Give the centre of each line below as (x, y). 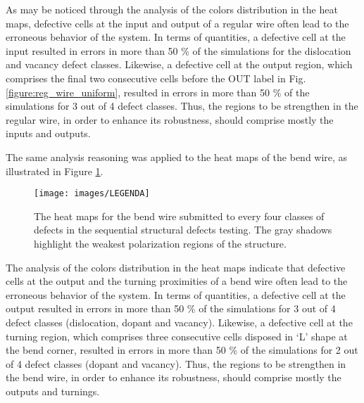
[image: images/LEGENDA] (92, 194)
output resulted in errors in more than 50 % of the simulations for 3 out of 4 (171, 308)
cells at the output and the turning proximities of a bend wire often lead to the (177, 281)
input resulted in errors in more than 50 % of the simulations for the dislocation (178, 50)
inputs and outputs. (48, 133)
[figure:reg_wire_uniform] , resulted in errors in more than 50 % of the (158, 92)
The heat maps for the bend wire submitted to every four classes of (179, 216)
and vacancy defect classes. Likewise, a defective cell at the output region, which (179, 64)
